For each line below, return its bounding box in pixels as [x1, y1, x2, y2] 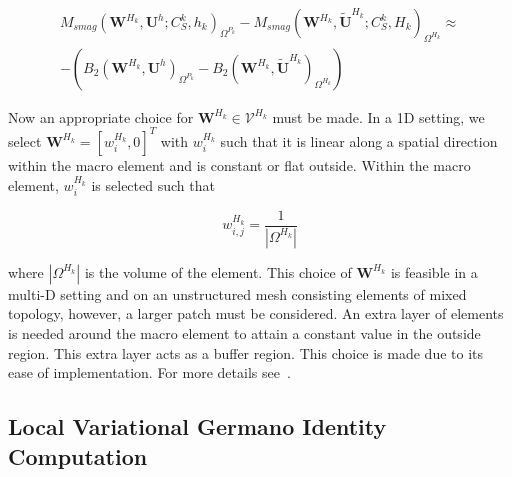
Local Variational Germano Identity [8, 411, 387, 442]
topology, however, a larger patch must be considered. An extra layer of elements [8, 303, 504, 324]
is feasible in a [390, 261, 478, 282]
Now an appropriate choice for [8, 106, 194, 127]
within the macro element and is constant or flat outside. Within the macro [8, 154, 471, 175]
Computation [8, 440, 148, 471]
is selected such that [91, 174, 215, 195]
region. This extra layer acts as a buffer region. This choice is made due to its [8, 342, 484, 363]
